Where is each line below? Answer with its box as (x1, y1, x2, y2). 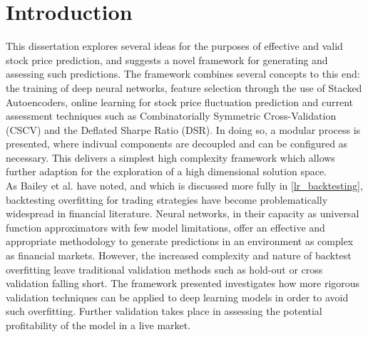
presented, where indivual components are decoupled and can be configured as (6, 136, 348, 151)
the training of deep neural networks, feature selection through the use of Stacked (6, 80, 362, 95)
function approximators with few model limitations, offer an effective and (6, 219, 325, 234)
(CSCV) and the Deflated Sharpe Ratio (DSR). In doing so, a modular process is (6, 122, 361, 137)
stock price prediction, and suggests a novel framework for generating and (6, 52, 328, 67)
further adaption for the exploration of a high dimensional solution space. (6, 164, 327, 179)
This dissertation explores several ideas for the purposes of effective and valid (6, 38, 343, 53)
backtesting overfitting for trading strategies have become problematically (6, 192, 328, 207)
